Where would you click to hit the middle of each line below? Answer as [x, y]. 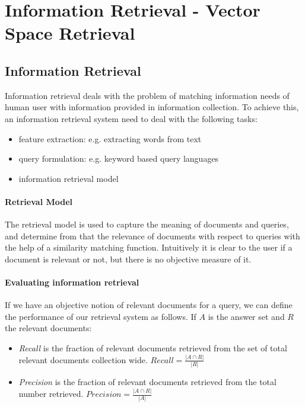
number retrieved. [51, 394]
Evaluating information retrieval [72, 282]
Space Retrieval [70, 33]
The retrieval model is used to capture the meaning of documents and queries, [147, 224]
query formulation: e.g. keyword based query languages [119, 158]
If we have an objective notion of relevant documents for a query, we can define [149, 305]
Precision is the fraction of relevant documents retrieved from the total [147, 382]
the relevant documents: [48, 328]
